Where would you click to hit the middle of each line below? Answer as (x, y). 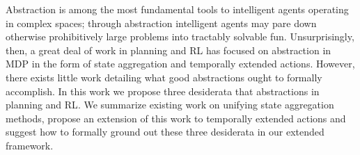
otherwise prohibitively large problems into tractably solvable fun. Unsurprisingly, (180, 36)
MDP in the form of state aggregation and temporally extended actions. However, (180, 64)
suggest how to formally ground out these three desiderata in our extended (165, 132)
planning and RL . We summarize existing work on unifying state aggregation (170, 105)
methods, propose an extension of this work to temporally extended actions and (176, 118)
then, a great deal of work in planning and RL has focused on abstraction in (169, 50)
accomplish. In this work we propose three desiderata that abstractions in (163, 91)
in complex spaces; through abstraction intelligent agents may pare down (161, 23)
